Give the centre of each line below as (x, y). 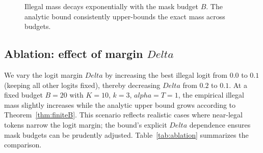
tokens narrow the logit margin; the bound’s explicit (86, 124)
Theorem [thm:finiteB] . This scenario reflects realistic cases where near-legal (123, 115)
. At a (238, 85)
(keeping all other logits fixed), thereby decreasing (82, 85)
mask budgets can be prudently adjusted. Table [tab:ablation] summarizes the (126, 134)
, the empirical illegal (211, 95)
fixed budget (23, 95)
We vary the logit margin (44, 74)
